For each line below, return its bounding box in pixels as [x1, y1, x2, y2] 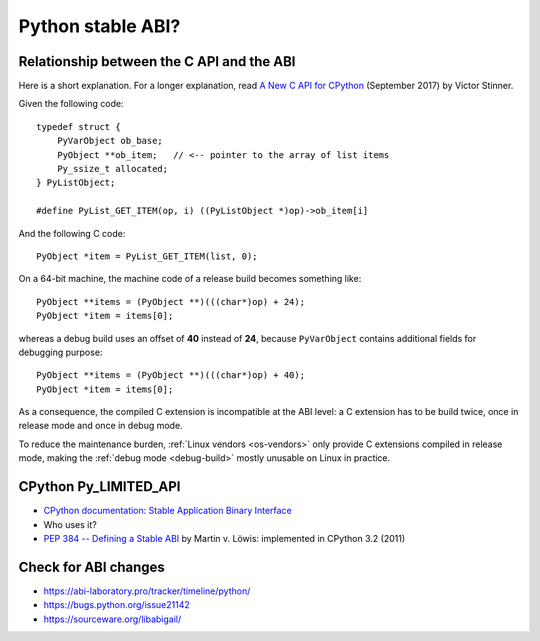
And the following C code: [18, 227, 126, 239]
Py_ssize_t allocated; [56, 163, 169, 175]
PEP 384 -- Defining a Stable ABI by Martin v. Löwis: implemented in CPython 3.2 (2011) [43, 532, 405, 544]
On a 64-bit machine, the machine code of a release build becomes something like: [18, 273, 362, 285]
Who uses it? [43, 518, 97, 530]
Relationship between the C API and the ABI [18, 53, 296, 70]
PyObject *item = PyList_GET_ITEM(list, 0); [36, 250, 259, 262]
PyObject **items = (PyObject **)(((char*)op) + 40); [36, 370, 305, 381]
